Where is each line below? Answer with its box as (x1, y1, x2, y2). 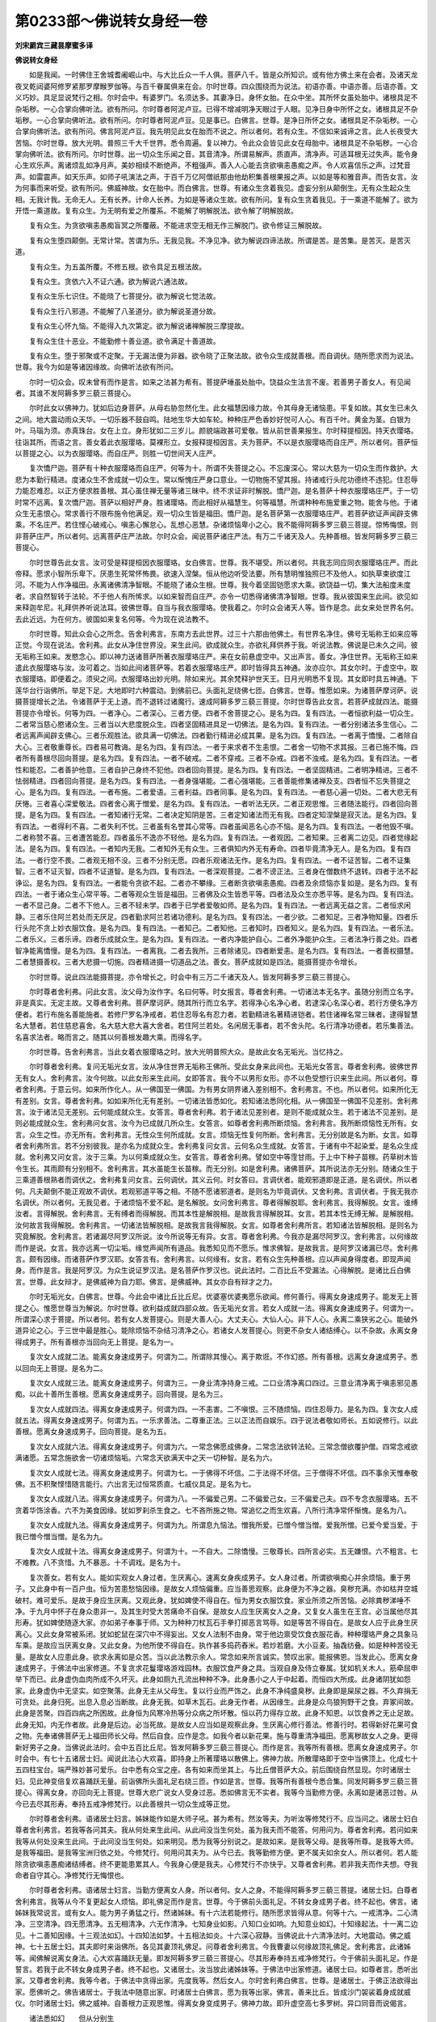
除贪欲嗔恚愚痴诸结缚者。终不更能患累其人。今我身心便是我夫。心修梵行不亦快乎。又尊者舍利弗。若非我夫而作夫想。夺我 (15, 1859, 418, 1868)
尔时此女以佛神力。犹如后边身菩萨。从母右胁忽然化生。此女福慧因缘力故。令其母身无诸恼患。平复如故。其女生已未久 (28, 403, 418, 412)
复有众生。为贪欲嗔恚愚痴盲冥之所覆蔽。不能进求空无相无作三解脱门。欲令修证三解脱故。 (28, 221, 326, 231)
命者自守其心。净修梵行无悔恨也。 (15, 1870, 128, 1880)
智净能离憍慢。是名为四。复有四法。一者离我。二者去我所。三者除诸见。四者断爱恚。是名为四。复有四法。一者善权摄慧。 (15, 945, 418, 955)
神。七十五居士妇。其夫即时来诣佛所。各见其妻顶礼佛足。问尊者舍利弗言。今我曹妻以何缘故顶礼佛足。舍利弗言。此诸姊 (15, 1942, 411, 1952)
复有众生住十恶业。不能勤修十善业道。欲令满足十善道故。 (28, 336, 220, 345)
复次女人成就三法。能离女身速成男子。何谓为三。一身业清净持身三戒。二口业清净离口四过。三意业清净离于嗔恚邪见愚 (28, 1377, 418, 1387)
